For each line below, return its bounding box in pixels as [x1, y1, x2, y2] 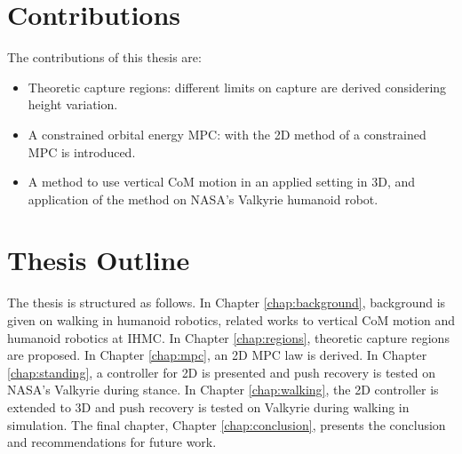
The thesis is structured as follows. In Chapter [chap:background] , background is [7, 293, 446, 312]
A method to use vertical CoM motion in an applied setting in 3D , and [28, 172, 416, 191]
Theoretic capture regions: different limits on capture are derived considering [28, 77, 447, 96]
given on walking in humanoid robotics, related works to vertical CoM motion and [7, 311, 455, 329]
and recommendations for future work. [7, 433, 217, 451]
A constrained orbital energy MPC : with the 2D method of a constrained [28, 124, 426, 143]
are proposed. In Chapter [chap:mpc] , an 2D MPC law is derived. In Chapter [7, 346, 427, 364]
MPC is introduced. [28, 142, 136, 161]
